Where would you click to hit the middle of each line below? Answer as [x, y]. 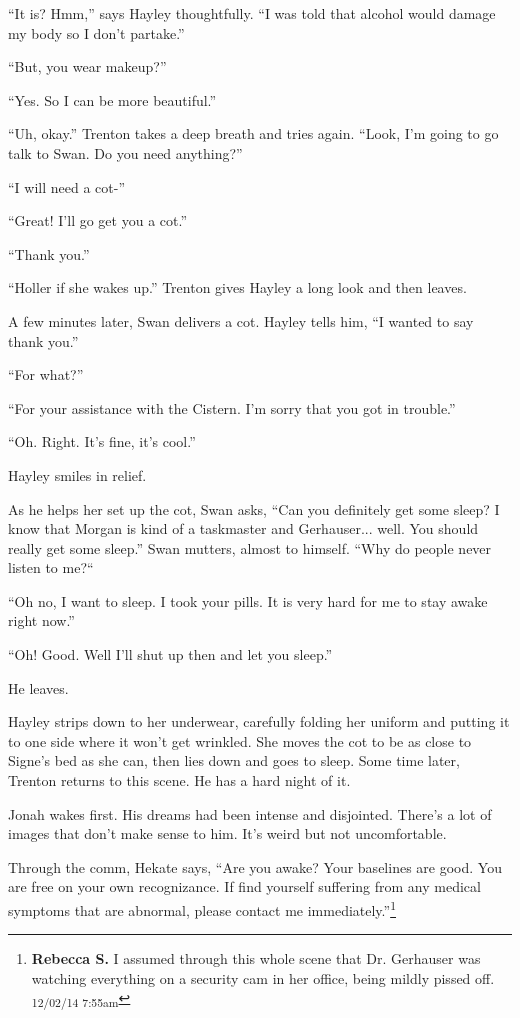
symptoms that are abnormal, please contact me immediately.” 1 [202, 908]
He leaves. [38, 687]
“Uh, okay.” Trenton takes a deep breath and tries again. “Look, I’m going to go [253, 133]
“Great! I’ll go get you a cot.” [98, 220]
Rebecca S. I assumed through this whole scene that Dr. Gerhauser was [256, 958]
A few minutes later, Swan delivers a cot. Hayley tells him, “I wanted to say [241, 320]
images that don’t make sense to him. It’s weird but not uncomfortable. [227, 833]
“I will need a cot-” [67, 186]
